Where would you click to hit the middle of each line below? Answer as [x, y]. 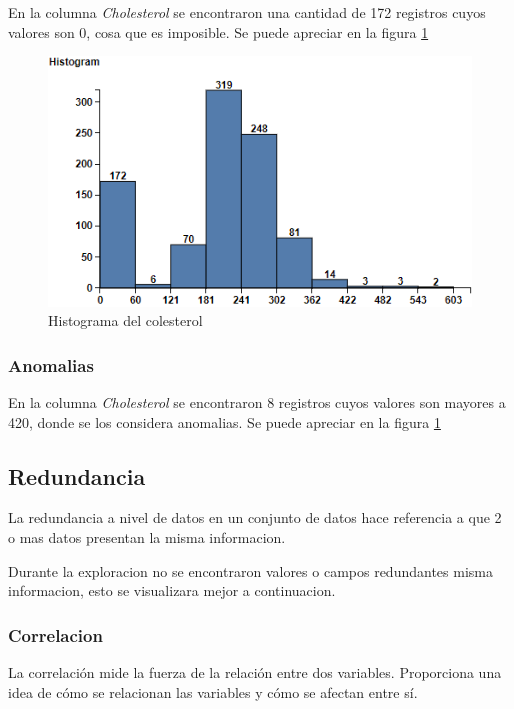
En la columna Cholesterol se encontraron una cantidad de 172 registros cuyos [247, 12]
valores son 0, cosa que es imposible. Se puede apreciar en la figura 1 [218, 31]
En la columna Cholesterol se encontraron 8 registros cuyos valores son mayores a [257, 402]
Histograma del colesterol [125, 320]
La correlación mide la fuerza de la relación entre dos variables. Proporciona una [255, 672]
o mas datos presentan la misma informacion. [147, 537]
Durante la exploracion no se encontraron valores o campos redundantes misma [250, 570]
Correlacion [55, 634]
